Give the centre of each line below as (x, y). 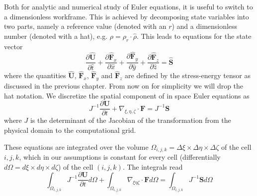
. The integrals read (153, 166)
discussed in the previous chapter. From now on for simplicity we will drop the (124, 86)
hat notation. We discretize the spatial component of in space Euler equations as (127, 95)
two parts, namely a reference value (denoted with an (85, 26)
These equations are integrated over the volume (76, 147)
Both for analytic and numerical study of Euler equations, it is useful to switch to (128, 6)
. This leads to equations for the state (194, 36)
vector (13, 46)
